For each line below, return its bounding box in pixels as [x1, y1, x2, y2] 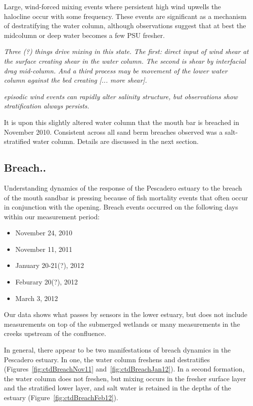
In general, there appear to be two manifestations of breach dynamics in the [4, 345, 231, 355]
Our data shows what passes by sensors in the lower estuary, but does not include [4, 309, 248, 319]
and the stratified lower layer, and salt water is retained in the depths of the [4, 383, 231, 393]
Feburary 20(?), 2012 [15, 277, 78, 287]
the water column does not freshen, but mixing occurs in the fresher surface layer [4, 373, 246, 383]
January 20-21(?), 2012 [15, 260, 84, 270]
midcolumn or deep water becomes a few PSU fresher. [4, 30, 165, 40]
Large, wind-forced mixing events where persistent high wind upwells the [4, 1, 221, 11]
